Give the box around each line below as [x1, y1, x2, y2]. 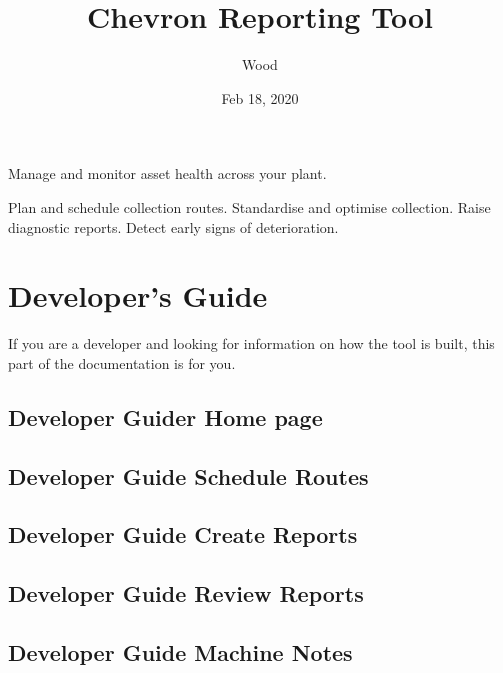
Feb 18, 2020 [221, 87, 299, 108]
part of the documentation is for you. [8, 352, 236, 373]
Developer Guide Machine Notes [8, 636, 353, 667]
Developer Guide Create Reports [8, 519, 358, 550]
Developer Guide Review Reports [8, 578, 364, 609]
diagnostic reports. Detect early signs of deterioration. [8, 216, 339, 237]
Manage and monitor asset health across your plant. [8, 163, 327, 184]
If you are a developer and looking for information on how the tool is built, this [8, 333, 495, 354]
